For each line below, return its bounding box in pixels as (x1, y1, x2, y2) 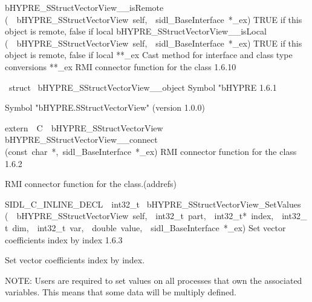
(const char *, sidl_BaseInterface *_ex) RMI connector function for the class (5, 145, 297, 157)
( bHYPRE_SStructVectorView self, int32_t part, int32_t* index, (5, 209, 274, 222)
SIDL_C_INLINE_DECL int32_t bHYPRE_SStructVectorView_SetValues (5, 197, 301, 210)
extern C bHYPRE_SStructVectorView (5, 121, 163, 134)
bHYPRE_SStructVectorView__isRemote (5, 1, 164, 13)
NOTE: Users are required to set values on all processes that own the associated (5, 274, 302, 286)
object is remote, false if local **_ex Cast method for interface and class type (5, 48, 293, 61)
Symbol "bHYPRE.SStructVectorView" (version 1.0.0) (5, 101, 205, 114)
